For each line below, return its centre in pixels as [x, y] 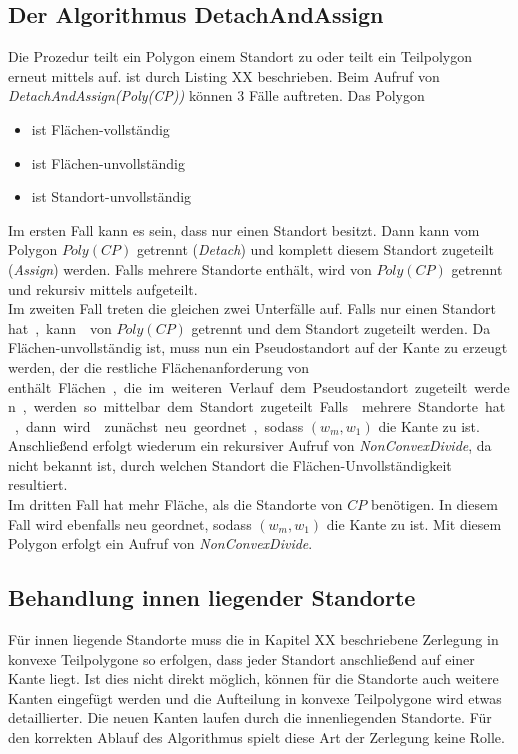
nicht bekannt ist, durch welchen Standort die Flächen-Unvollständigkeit [230, 464]
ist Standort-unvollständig [111, 196]
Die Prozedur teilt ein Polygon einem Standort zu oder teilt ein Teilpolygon [240, 56]
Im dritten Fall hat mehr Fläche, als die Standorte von [175, 504]
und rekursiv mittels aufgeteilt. [103, 288]
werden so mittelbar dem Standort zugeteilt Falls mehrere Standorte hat [269, 406]
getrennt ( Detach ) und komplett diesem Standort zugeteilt [315, 249]
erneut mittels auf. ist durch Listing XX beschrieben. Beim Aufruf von [224, 75]
